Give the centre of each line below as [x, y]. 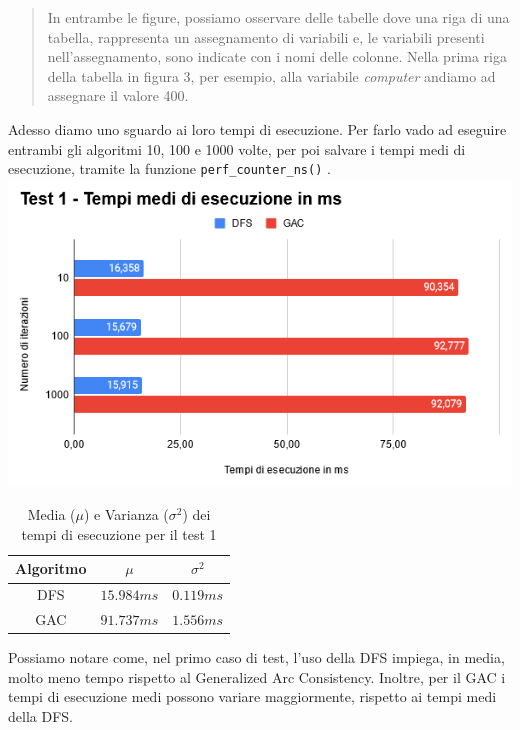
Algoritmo [51, 568]
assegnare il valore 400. [118, 95]
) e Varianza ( [126, 514]
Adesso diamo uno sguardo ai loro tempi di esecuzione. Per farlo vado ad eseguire [257, 128]
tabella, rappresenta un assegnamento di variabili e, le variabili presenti [266, 36]
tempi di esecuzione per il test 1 [119, 533]
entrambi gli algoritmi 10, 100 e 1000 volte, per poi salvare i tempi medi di [237, 148]
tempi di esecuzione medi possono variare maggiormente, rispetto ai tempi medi [252, 696]
